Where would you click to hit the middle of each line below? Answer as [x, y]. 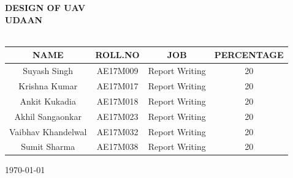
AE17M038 [117, 146]
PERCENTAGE [249, 55]
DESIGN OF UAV [45, 7]
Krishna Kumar [48, 85]
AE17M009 [117, 71]
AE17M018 [117, 101]
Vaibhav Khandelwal [48, 131]
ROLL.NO [117, 55]
